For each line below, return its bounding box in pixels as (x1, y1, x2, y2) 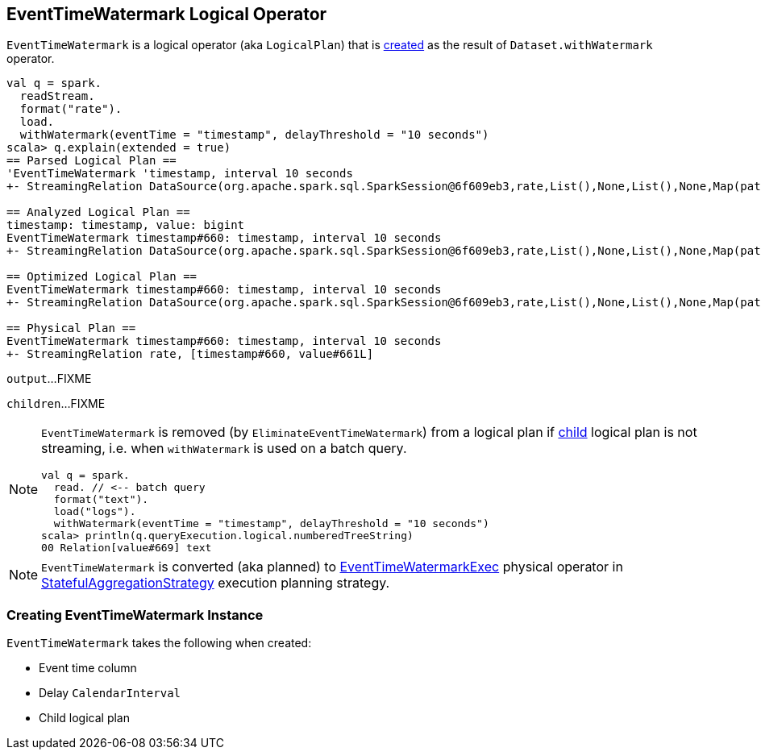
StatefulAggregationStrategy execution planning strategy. (41, 575, 390, 592)
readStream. (19, 89, 95, 103)
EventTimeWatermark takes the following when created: (6, 636, 312, 650)
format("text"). (53, 493, 149, 506)
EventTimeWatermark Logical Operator (6, 4, 327, 24)
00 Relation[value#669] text (41, 542, 212, 555)
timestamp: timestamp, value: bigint (6, 218, 245, 232)
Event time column (39, 661, 137, 675)
